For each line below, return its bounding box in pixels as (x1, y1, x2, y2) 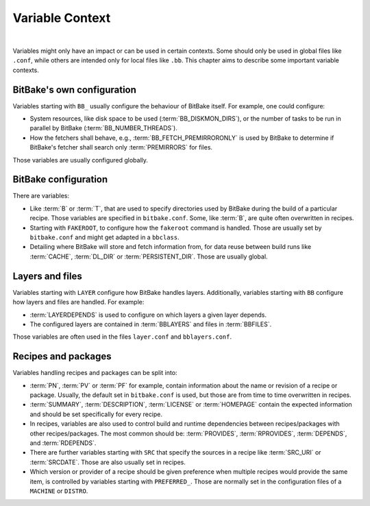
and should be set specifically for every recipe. (29, 410, 163, 418)
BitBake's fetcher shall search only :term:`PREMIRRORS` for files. (29, 143, 212, 152)
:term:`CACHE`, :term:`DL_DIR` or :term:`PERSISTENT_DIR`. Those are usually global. (29, 252, 268, 261)
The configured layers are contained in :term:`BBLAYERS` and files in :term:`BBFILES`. (29, 320, 272, 328)
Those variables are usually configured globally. (12, 156, 149, 164)
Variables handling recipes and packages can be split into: (12, 369, 177, 377)
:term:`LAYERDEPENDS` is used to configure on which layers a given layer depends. (29, 311, 267, 319)
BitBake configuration (12, 173, 108, 185)
